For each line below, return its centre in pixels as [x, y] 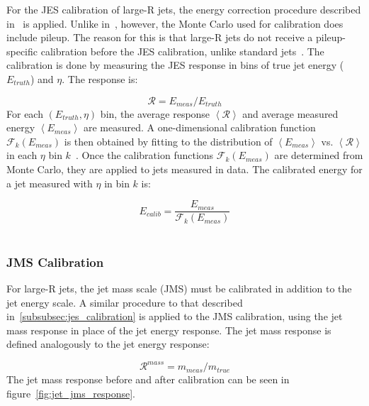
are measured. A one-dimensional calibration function [199, 127]
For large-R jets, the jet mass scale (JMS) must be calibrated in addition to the [179, 288]
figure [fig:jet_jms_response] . [71, 394]
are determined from [319, 155]
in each [22, 155]
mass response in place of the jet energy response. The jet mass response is [169, 330]
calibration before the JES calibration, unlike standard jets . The [182, 51]
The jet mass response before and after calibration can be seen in [148, 379]
